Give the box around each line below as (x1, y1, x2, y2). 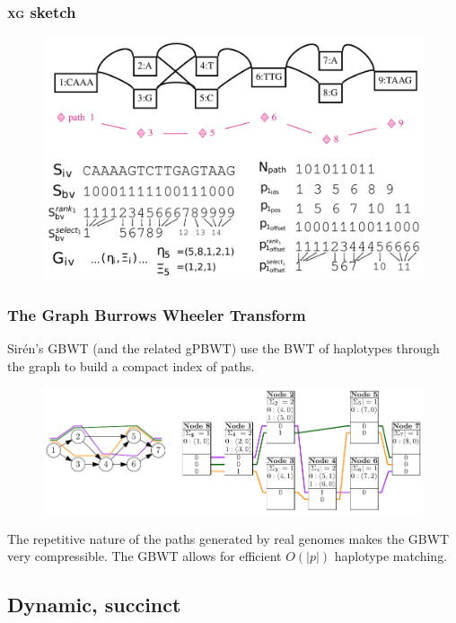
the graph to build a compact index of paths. (7, 356, 255, 375)
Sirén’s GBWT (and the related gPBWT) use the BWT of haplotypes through (7, 339, 440, 357)
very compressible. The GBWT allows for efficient (7, 547, 282, 565)
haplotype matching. (334, 547, 448, 565)
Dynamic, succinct (7, 591, 181, 619)
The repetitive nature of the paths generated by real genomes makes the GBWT (7, 529, 450, 547)
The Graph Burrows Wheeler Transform (7, 303, 306, 325)
